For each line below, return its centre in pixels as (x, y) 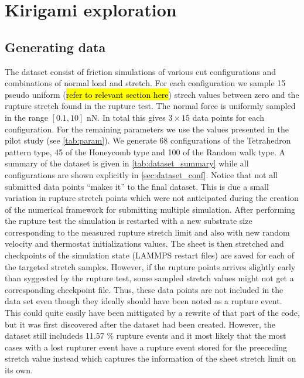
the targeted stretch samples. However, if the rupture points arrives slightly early (150, 266)
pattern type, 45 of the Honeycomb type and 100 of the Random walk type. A (145, 151)
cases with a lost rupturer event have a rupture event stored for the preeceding (146, 347)
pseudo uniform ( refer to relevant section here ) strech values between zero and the (152, 94)
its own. (19, 370)
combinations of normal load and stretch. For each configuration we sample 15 (145, 83)
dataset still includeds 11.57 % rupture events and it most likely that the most (146, 336)
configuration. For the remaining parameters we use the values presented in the (147, 129)
